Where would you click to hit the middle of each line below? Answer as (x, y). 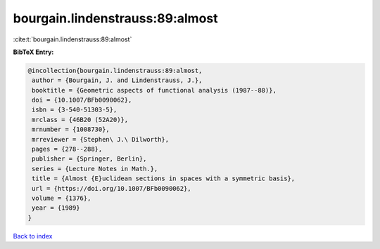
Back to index (33, 236)
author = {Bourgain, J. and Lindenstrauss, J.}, (117, 80)
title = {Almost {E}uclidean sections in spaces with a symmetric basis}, (164, 179)
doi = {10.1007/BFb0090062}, (82, 100)
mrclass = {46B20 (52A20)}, (80, 120)
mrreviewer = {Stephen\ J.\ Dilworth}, (100, 139)
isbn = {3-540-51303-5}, (75, 110)
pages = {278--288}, (67, 149)
